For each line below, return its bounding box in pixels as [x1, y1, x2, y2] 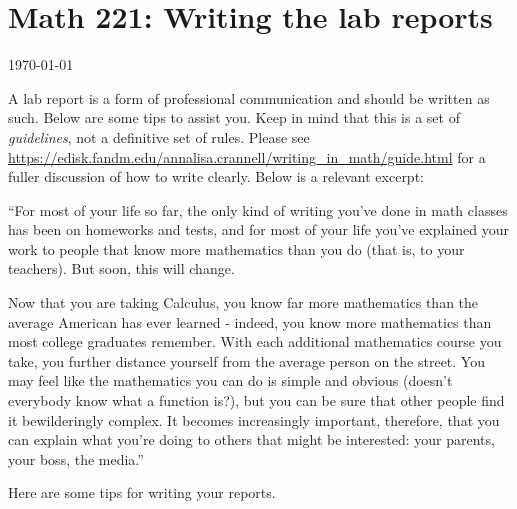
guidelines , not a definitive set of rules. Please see [8, 126, 310, 147]
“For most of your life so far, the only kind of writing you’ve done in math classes [8, 199, 508, 220]
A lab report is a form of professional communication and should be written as [8, 87, 490, 108]
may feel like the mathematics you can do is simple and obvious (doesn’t [8, 370, 453, 391]
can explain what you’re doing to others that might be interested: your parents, [8, 429, 495, 450]
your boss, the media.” [8, 448, 144, 469]
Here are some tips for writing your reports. [8, 482, 276, 503]
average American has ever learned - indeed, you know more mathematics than [8, 311, 492, 332]
